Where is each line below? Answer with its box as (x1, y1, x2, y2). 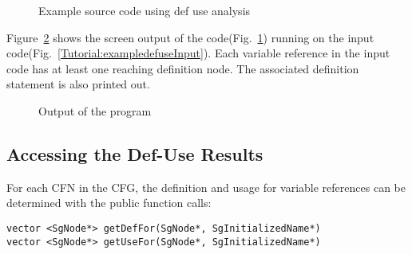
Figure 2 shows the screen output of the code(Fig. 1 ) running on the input (6, 29, 374, 45)
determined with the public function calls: (6, 194, 212, 211)
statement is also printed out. (6, 76, 150, 92)
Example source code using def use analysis (38, 2, 251, 18)
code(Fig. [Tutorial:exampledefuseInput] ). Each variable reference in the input (6, 45, 390, 61)
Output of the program (38, 102, 152, 119)
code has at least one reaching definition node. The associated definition (6, 60, 359, 76)
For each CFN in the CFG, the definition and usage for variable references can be (6, 178, 406, 195)
